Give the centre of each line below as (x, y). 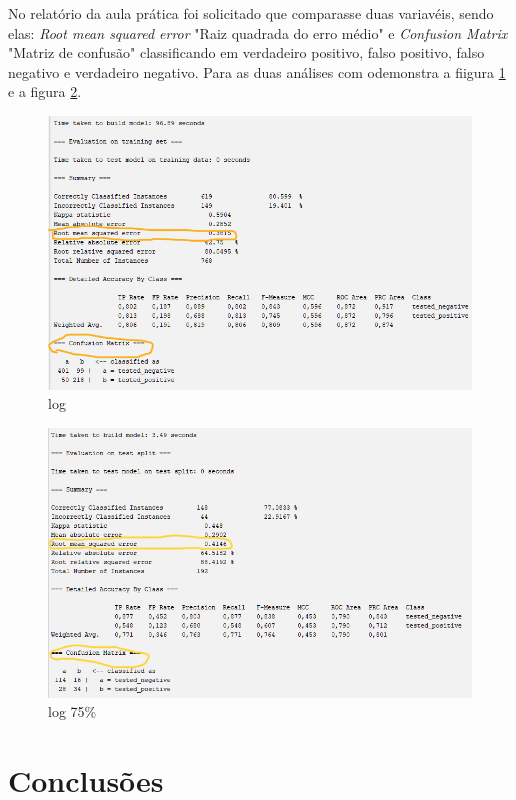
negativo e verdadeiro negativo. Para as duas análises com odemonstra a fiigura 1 (257, 71)
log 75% (72, 711)
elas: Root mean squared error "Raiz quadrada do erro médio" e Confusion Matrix (258, 32)
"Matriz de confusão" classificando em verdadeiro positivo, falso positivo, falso (246, 52)
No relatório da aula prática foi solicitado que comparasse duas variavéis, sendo (251, 13)
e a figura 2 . (45, 91)
